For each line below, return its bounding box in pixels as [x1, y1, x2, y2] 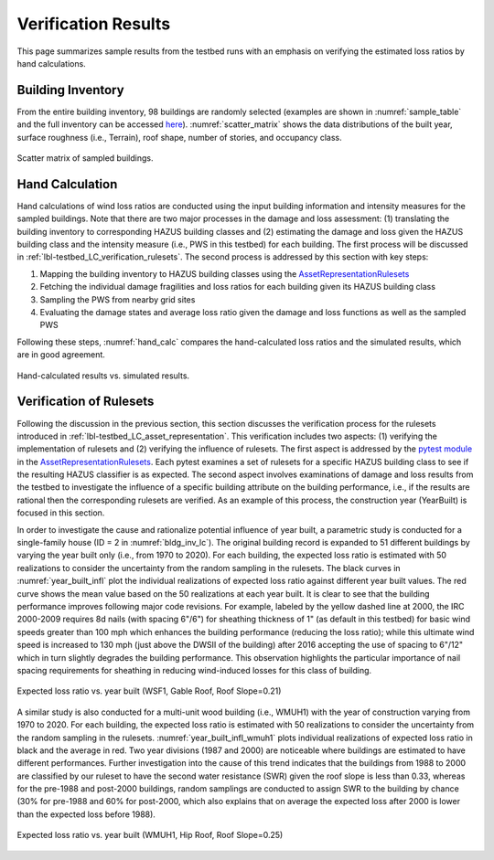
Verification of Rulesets [16, 394, 155, 409]
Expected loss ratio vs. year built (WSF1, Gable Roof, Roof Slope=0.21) [16, 685, 282, 696]
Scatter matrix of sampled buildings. [16, 153, 154, 164]
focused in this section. [16, 507, 105, 518]
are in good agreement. [16, 349, 105, 360]
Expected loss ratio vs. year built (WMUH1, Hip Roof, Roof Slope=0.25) [16, 830, 284, 841]
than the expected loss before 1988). [16, 809, 156, 820]
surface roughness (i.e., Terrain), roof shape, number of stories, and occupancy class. [16, 132, 342, 143]
